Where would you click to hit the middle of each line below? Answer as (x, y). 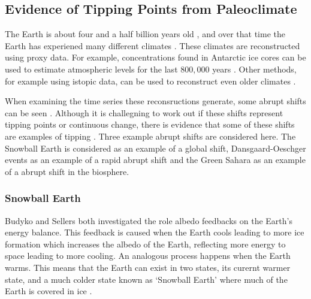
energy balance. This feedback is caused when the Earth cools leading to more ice (155, 232)
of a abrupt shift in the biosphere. (67, 171)
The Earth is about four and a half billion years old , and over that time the (145, 34)
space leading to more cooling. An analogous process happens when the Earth (148, 256)
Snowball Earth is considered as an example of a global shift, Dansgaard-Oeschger (155, 148)
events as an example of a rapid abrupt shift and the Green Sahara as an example (155, 160)
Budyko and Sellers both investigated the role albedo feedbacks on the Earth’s (149, 220)
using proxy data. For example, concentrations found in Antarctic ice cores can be (155, 57)
